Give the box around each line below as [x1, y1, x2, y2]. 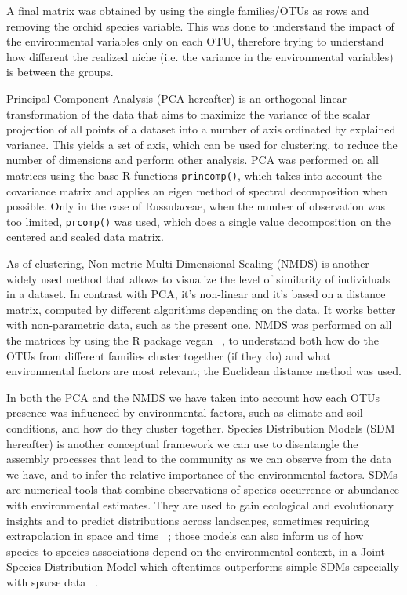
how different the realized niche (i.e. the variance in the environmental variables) [6, 48, 394, 64]
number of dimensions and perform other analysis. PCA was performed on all [6, 151, 379, 168]
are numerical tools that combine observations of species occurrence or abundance [6, 481, 400, 498]
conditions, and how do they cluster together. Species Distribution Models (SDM [6, 419, 395, 436]
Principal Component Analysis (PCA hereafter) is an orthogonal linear [6, 89, 347, 106]
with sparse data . [6, 573, 98, 590]
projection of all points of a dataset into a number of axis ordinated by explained [6, 121, 396, 137]
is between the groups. [6, 64, 114, 80]
